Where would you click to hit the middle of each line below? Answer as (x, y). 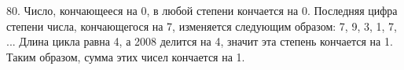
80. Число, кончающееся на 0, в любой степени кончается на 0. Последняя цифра (202, 10)
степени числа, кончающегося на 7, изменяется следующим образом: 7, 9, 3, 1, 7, (202, 26)
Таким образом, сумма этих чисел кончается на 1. (126, 56)
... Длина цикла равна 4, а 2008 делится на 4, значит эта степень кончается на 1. (200, 41)
